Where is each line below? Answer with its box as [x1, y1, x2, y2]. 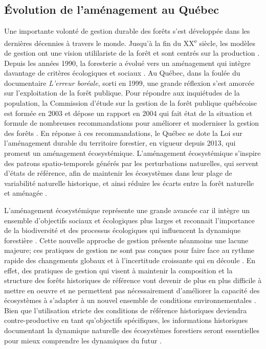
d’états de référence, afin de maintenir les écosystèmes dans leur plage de [4, 168, 232, 178]
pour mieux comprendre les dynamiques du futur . [4, 335, 162, 345]
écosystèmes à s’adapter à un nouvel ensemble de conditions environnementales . [4, 295, 256, 306]
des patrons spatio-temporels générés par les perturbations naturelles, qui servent [4, 157, 259, 168]
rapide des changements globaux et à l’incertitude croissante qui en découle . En [4, 254, 255, 265]
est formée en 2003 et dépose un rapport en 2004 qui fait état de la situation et [4, 107, 253, 118]
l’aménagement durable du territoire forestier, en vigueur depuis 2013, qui [4, 137, 236, 148]
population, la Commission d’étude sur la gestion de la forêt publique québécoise [4, 98, 257, 108]
